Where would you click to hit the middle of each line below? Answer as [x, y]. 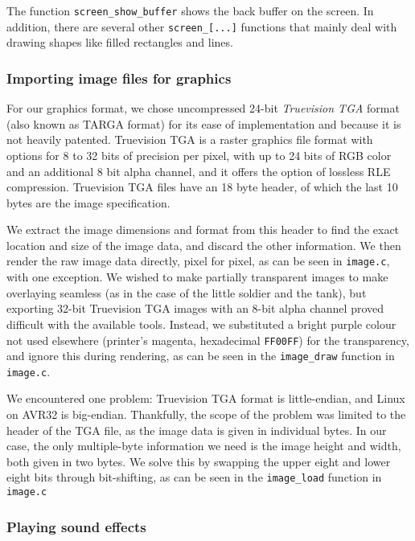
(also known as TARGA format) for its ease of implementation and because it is [204, 123]
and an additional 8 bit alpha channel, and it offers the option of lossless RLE [199, 171]
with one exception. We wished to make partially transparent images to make [197, 277]
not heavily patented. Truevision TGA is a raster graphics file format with [190, 139]
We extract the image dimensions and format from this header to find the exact [203, 230]
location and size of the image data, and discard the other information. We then [204, 245]
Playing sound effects [76, 526]
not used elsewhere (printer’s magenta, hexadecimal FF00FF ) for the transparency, [208, 340]
